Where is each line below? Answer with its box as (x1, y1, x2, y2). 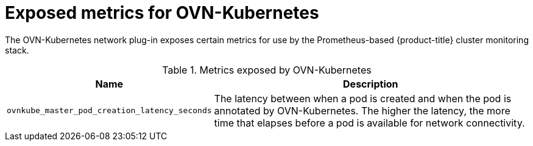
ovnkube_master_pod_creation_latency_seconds (7, 106, 212, 116)
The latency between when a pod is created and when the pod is (214, 92, 512, 105)
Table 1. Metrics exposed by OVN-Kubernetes (162, 63, 372, 76)
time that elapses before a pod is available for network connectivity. (214, 116, 525, 129)
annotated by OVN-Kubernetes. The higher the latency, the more (214, 104, 510, 117)
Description (343, 77, 398, 90)
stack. (5, 44, 29, 55)
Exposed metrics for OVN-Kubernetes (5, 2, 319, 23)
